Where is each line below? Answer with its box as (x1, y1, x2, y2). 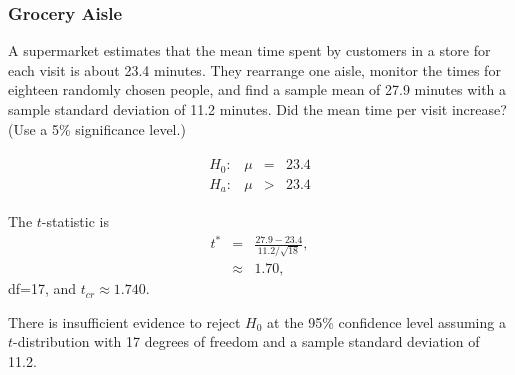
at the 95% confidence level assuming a (267, 311, 506, 332)
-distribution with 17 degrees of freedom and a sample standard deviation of (13, 331, 480, 352)
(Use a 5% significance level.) (8, 118, 186, 139)
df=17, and (8, 278, 77, 299)
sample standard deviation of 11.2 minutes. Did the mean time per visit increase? (8, 99, 507, 119)
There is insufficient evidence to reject (8, 311, 241, 332)
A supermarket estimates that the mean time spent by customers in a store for (8, 40, 491, 61)
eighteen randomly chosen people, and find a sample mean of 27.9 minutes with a (8, 79, 507, 100)
